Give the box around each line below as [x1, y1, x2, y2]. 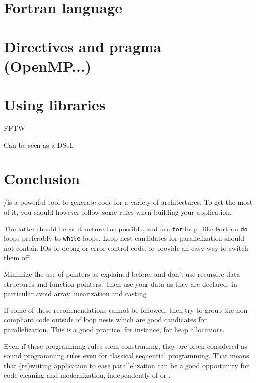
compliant [4, 314, 34, 325]
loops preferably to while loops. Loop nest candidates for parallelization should [4, 233, 244, 243]
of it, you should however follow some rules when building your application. [4, 206, 232, 217]
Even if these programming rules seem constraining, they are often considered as [4, 341, 247, 351]
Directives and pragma [4, 36, 162, 56]
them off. [4, 252, 31, 263]
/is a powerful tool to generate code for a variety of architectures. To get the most [4, 197, 253, 207]
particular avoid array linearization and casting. [4, 288, 148, 299]
